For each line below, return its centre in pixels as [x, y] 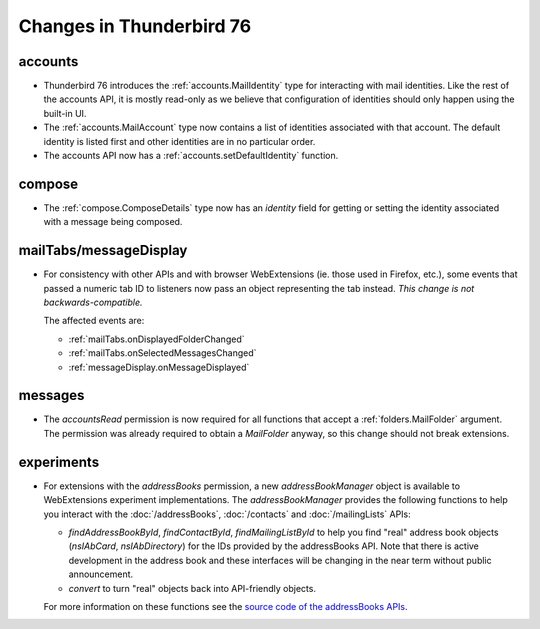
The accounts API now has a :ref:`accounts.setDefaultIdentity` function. [191, 156]
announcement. [101, 574]
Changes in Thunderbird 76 [135, 26]
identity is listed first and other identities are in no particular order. [179, 141]
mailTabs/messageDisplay [103, 250]
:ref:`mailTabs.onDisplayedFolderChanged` [156, 339]
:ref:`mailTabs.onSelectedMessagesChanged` [162, 353]
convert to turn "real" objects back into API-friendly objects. [192, 588]
